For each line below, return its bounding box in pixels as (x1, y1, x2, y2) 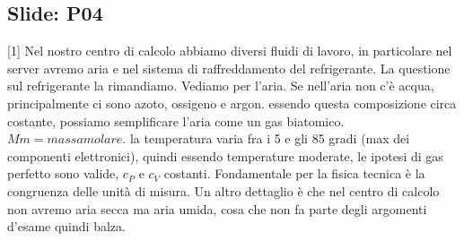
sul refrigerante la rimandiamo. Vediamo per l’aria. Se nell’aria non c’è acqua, (7, 76, 434, 95)
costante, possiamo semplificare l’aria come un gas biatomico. (7, 111, 345, 130)
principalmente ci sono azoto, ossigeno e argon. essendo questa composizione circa (7, 93, 457, 112)
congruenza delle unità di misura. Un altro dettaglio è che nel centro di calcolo (7, 181, 440, 200)
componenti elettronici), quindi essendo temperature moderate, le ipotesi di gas (7, 146, 443, 165)
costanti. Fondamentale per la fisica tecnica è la (163, 164, 425, 183)
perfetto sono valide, (7, 164, 119, 183)
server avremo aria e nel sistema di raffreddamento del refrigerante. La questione (7, 58, 451, 77)
